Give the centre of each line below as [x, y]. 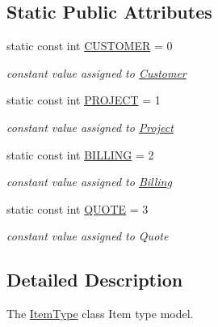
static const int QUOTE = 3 [78, 208]
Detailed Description [95, 280]
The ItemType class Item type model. [100, 314]
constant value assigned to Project [90, 127]
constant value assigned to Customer [96, 72]
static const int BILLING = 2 [80, 154]
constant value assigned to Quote [88, 236]
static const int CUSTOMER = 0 [90, 46]
